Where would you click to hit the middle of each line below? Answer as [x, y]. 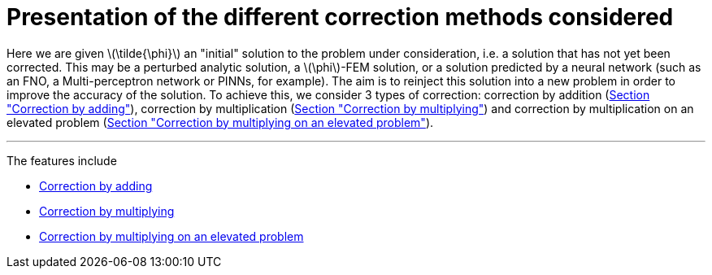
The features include [62, 160]
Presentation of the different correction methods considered [340, 17]
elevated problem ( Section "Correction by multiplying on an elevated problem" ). [220, 122]
